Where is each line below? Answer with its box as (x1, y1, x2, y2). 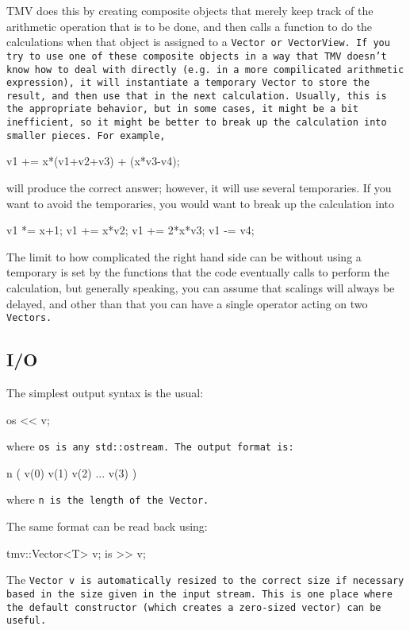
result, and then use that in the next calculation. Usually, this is (6, 90, 387, 102)
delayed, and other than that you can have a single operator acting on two (6, 295, 368, 311)
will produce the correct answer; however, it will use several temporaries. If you (6, 180, 392, 196)
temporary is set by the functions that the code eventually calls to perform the (6, 264, 389, 280)
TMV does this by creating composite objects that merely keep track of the (6, 2, 374, 18)
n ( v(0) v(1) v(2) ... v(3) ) (6, 464, 137, 481)
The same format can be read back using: (6, 518, 208, 535)
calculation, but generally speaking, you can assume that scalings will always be (6, 280, 395, 296)
